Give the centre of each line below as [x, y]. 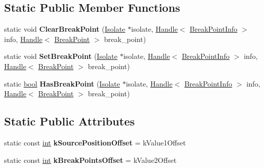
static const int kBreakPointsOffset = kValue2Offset [90, 160]
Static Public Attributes [69, 121]
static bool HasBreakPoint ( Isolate [62, 83]
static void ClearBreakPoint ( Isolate [65, 29]
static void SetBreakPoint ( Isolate [61, 56]
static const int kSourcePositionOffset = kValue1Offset [95, 142]
